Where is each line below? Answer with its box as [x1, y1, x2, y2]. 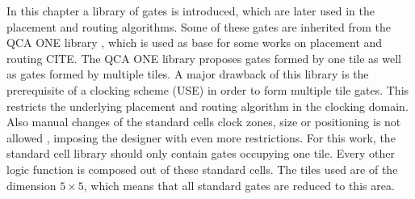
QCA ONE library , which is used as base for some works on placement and [6, 34, 383, 51]
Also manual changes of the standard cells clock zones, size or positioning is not [6, 113, 401, 130]
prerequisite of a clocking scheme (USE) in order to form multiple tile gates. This [6, 81, 409, 98]
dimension [6, 176, 57, 193]
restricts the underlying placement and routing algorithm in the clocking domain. [6, 97, 409, 114]
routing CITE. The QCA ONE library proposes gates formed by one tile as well [6, 49, 401, 66]
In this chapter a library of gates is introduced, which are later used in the [6, 2, 375, 19]
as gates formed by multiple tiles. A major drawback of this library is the [6, 66, 369, 83]
